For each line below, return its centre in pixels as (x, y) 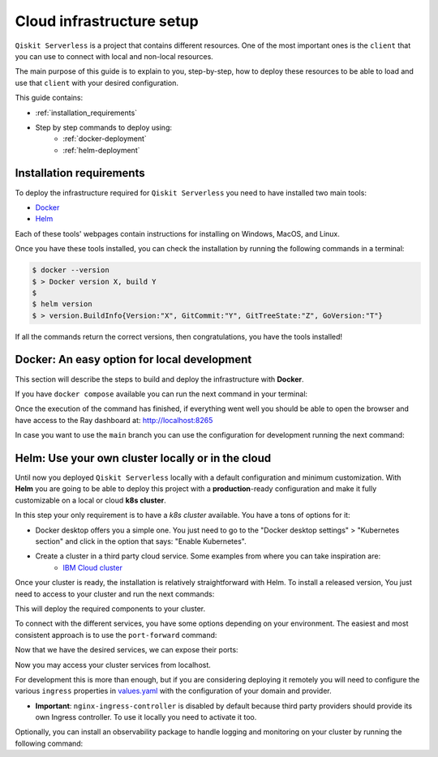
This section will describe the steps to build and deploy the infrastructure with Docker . (159, 379)
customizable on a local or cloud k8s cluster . (90, 500)
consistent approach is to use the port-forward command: (116, 635)
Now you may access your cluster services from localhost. (113, 665)
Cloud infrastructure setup (107, 21)
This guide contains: (49, 98)
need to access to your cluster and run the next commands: (115, 594)
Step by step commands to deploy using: (104, 127)
